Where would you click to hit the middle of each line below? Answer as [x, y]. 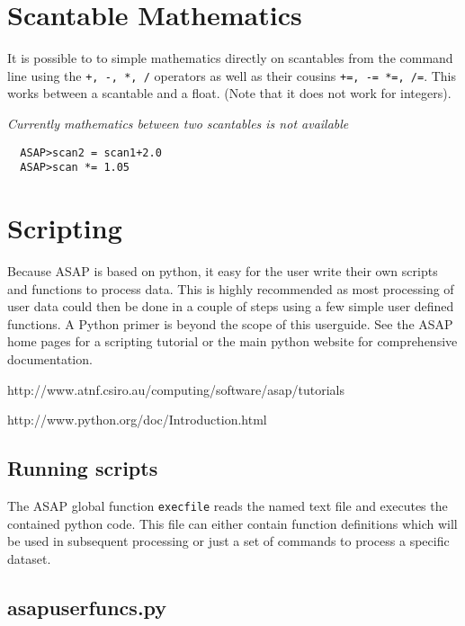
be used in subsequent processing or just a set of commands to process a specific [228, 541]
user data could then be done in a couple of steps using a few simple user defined [231, 306]
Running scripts [83, 468]
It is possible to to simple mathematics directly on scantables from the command [230, 58]
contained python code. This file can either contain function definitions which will [232, 523]
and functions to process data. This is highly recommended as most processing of [231, 288]
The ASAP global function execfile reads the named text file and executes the [228, 505]
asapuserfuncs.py [87, 607]
